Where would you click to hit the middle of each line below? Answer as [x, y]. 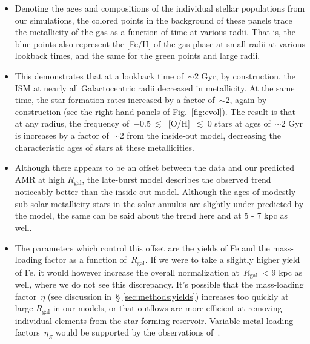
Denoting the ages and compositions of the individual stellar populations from [160, 8]
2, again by [246, 100]
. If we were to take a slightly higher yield [223, 260]
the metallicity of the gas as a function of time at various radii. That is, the [155, 32]
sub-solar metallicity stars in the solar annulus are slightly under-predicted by [159, 203]
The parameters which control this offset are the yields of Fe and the [142, 247]
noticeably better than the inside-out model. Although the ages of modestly [155, 192]
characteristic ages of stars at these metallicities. [104, 147]
